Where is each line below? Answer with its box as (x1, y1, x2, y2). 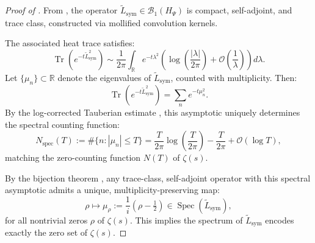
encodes (265, 213, 294, 226)
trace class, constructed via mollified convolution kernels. (5, 16, 218, 29)
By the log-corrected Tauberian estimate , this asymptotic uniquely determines (5, 106, 300, 119)
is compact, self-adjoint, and (186, 4, 292, 16)
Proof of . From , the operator (5, 4, 118, 16)
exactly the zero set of (5, 226, 88, 239)
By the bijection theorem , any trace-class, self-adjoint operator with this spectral (5, 171, 311, 184)
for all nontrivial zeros (5, 213, 88, 226)
